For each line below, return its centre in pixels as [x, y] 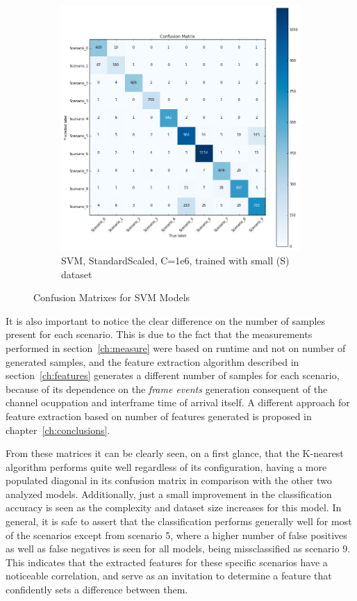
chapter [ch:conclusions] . [58, 430]
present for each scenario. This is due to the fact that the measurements [159, 334]
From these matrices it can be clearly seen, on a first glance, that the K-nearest [175, 453]
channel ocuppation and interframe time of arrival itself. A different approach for [178, 402]
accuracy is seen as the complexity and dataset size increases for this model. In [174, 507]
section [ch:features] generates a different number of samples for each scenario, [173, 375]
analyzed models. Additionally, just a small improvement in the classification [169, 494]
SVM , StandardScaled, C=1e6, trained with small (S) [175, 260]
